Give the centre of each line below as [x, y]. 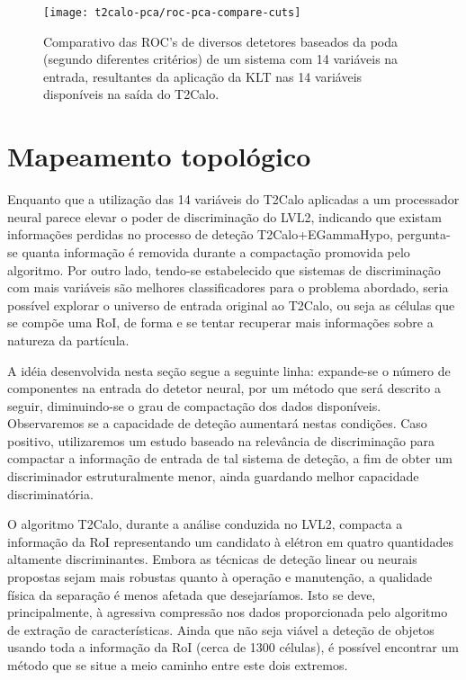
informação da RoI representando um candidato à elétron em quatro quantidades [231, 541]
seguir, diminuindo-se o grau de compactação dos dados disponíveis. [194, 405]
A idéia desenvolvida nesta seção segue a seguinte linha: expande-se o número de [229, 370]
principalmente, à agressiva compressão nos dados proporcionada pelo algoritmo [228, 612]
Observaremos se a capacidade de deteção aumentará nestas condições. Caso [217, 423]
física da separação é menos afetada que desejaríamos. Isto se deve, [192, 594]
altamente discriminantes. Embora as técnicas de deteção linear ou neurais [212, 559]
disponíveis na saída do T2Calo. [131, 94]
